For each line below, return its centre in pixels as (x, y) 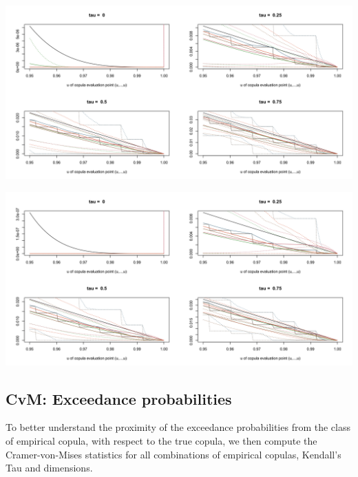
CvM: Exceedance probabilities (119, 398)
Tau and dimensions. (49, 468)
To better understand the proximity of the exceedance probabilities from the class (178, 427)
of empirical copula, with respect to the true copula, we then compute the (161, 440)
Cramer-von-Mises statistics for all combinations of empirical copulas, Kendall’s (173, 454)
